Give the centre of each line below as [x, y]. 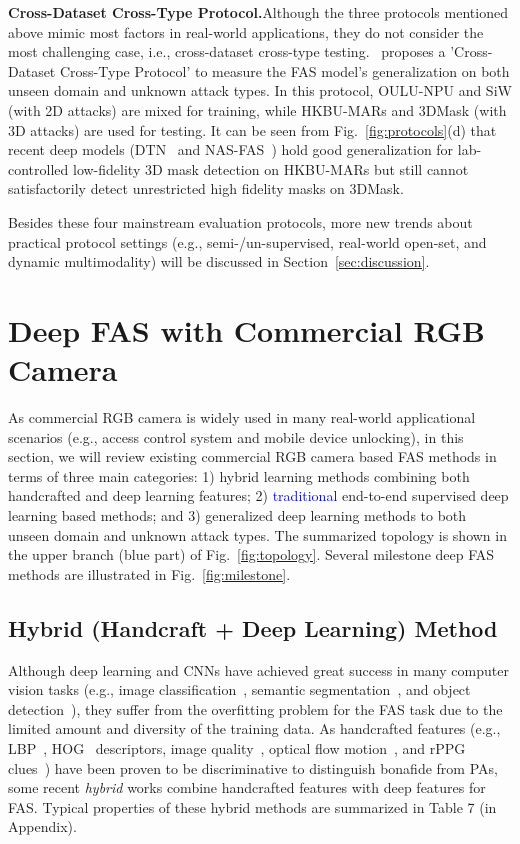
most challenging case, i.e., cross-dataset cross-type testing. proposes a [227, 51]
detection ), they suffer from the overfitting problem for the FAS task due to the [255, 708]
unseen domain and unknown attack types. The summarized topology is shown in [257, 534]
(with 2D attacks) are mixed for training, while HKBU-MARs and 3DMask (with [257, 109]
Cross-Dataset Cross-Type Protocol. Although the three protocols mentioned [258, 12]
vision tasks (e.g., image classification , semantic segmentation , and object [239, 689]
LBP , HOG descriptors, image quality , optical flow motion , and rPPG [237, 747]
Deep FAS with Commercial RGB [246, 329]
